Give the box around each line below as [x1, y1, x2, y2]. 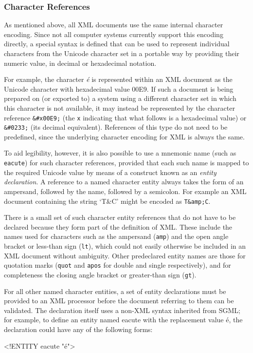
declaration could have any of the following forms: [4, 324, 153, 334]
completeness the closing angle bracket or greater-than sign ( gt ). [4, 269, 197, 279]
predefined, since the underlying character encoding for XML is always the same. [4, 131, 245, 141]
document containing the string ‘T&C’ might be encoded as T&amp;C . [4, 196, 211, 206]
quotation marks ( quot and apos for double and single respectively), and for [4, 260, 231, 270]
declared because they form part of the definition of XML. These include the [4, 221, 233, 232]
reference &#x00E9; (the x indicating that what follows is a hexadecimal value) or [4, 112, 247, 122]
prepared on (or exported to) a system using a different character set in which [4, 93, 236, 103]
